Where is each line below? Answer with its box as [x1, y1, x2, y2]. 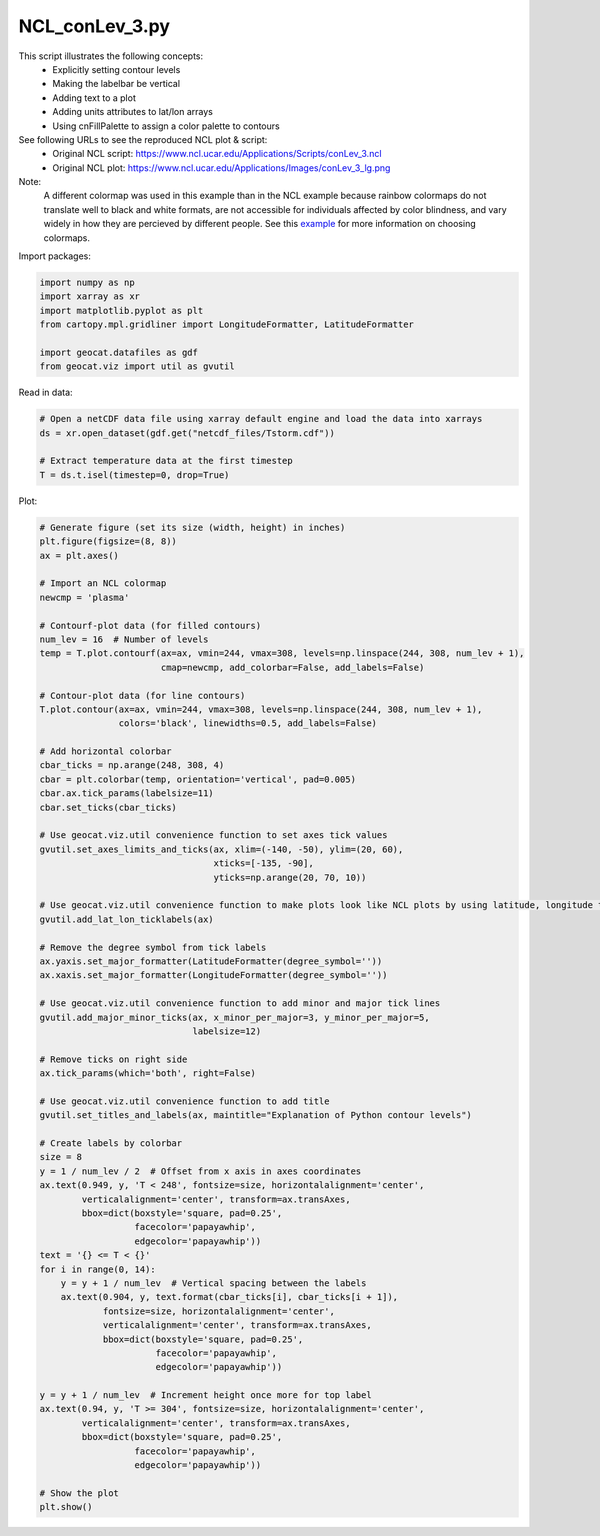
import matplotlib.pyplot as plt [39, 305, 204, 316]
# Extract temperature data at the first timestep [39, 455, 294, 467]
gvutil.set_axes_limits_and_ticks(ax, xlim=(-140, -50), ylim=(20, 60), [39, 843, 404, 855]
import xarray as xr [39, 291, 140, 302]
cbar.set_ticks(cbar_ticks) [39, 801, 177, 813]
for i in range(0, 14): [39, 1263, 157, 1275]
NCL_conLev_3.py [18, 15, 170, 37]
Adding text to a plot [52, 91, 137, 104]
